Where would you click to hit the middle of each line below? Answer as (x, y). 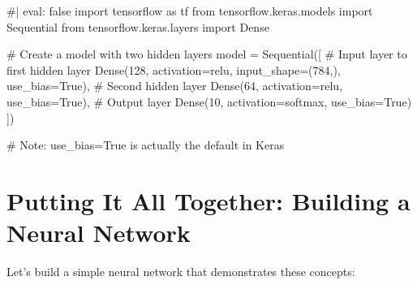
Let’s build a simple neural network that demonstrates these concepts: (181, 272)
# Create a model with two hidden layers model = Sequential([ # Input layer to (207, 54)
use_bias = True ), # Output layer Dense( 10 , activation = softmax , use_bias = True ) (209, 101)
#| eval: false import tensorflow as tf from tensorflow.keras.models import (190, 11)
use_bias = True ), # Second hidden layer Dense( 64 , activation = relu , (175, 86)
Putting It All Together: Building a (208, 200)
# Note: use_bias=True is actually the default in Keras (146, 145)
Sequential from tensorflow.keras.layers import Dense (138, 26)
